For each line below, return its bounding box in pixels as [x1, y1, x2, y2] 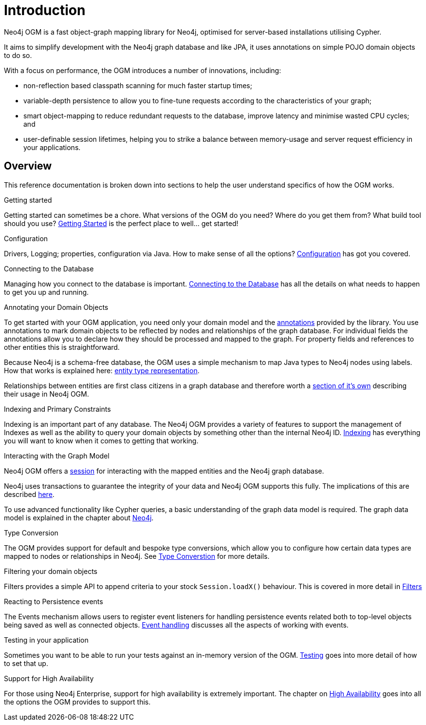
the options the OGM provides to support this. [4, 697, 151, 706]
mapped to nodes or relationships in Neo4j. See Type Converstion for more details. [4, 552, 270, 560]
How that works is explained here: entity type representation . [4, 366, 200, 375]
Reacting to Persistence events [4, 597, 103, 606]
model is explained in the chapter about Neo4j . [4, 513, 154, 522]
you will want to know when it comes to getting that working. [4, 436, 199, 445]
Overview [4, 160, 52, 172]
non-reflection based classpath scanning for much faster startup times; [23, 81, 252, 90]
